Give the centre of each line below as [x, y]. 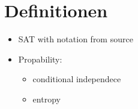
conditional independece [77, 79]
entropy [46, 99]
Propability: [40, 59]
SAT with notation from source [76, 39]
